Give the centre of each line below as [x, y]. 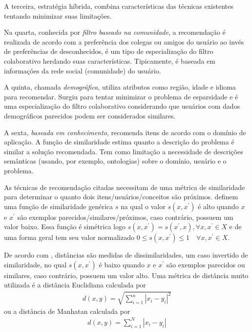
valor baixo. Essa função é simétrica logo [65, 226]
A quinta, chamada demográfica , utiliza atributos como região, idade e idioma [120, 87]
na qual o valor [143, 206]
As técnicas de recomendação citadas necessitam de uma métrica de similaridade [125, 187]
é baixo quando [122, 264]
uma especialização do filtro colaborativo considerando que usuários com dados [122, 106]
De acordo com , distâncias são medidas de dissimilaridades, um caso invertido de [126, 255]
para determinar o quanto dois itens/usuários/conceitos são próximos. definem [121, 197]
